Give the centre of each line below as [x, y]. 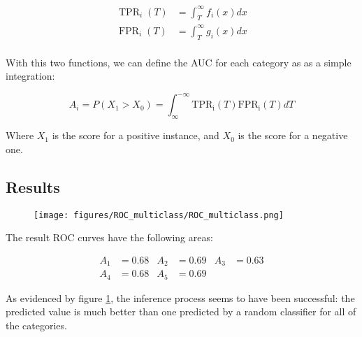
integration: [30, 76]
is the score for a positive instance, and [136, 135]
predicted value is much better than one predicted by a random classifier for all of [181, 311]
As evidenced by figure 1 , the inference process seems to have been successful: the [180, 297]
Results [33, 186]
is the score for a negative [293, 135]
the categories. [36, 325]
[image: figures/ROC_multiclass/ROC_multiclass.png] [159, 215]
